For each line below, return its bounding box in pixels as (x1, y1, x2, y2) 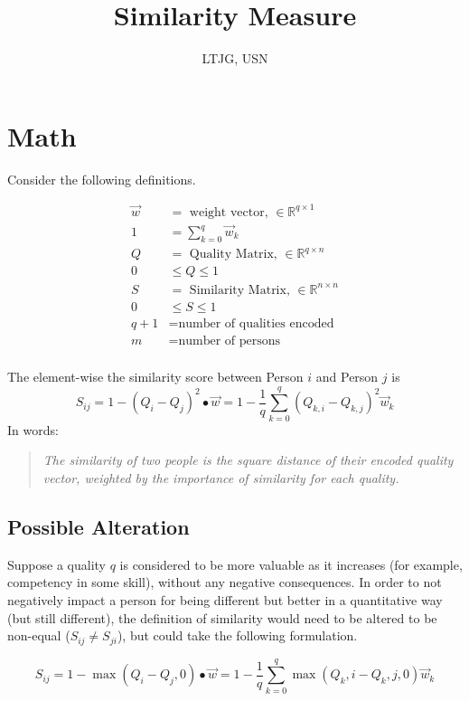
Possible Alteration (7, 512, 190, 540)
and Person (315, 367, 379, 386)
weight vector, (189, 205, 268, 219)
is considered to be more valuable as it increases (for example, (119, 554, 463, 573)
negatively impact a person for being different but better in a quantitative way (7, 590, 443, 609)
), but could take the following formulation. (117, 626, 358, 645)
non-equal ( (7, 626, 70, 645)
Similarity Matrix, (189, 283, 290, 297)
